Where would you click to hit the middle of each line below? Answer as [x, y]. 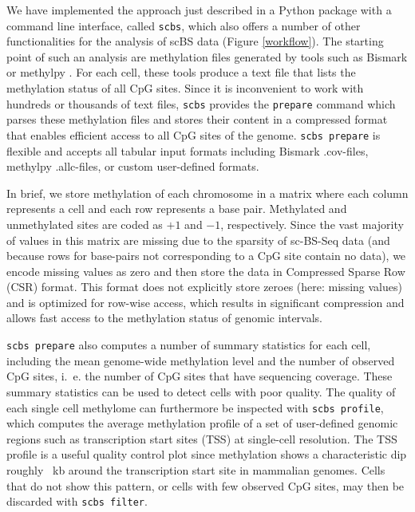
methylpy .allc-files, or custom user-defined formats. [133, 166]
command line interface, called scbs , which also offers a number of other [184, 25]
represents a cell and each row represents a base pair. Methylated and [177, 209]
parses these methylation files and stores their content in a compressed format [197, 119]
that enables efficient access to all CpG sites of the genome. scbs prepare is [194, 134]
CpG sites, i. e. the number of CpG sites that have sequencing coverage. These [200, 376]
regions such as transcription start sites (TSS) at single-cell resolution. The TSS [202, 438]
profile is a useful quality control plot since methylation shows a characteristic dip [207, 454]
